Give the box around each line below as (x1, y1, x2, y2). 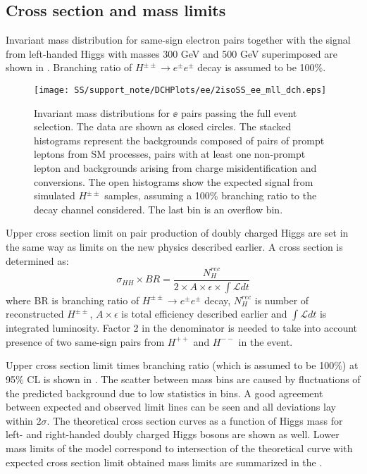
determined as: (6, 253, 69, 268)
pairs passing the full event (180, 105, 297, 120)
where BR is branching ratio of (6, 292, 139, 307)
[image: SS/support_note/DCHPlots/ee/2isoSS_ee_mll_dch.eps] (34, 85, 327, 95)
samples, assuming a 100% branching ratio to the (104, 188, 317, 203)
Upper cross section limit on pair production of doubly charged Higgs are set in (6, 225, 349, 240)
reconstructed (6, 306, 64, 321)
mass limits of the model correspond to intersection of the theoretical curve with (6, 440, 353, 455)
